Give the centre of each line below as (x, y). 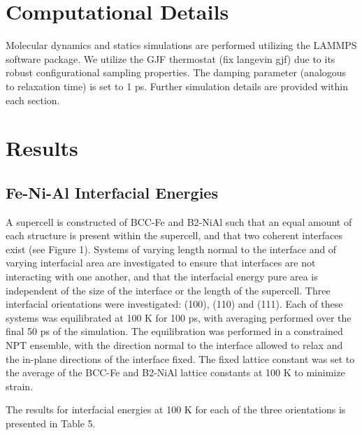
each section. (33, 100)
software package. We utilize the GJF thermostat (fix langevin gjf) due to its (171, 58)
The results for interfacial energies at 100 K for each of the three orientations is (176, 409)
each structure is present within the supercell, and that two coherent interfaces (174, 235)
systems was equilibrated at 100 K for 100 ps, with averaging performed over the (179, 317)
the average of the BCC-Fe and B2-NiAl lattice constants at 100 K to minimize (175, 372)
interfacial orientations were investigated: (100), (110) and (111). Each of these (174, 304)
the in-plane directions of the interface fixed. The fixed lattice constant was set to (180, 358)
